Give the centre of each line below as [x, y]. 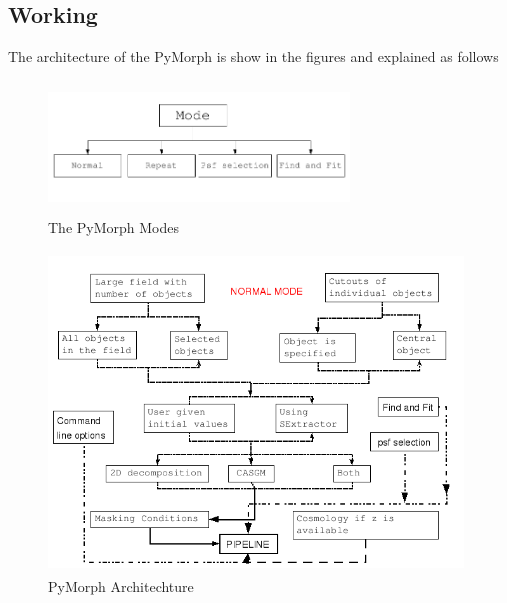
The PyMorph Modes [113, 226]
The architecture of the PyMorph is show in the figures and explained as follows [253, 56]
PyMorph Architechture [121, 586]
